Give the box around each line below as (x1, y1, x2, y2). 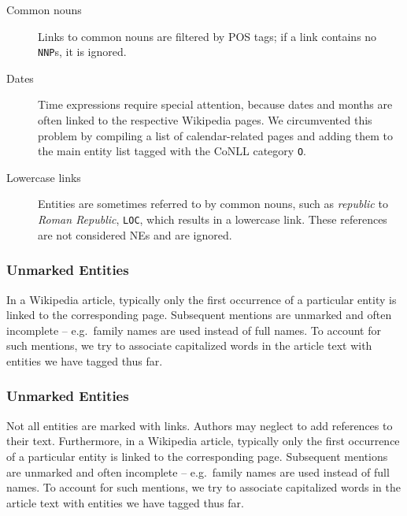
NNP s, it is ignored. (38, 43, 127, 60)
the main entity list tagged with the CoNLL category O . (38, 143, 306, 159)
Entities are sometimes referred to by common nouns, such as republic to (38, 195, 388, 212)
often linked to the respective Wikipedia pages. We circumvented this (38, 112, 372, 128)
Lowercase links (6, 169, 81, 185)
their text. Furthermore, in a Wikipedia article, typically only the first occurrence (6, 432, 400, 449)
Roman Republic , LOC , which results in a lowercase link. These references (38, 211, 387, 228)
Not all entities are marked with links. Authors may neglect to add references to (6, 417, 393, 433)
